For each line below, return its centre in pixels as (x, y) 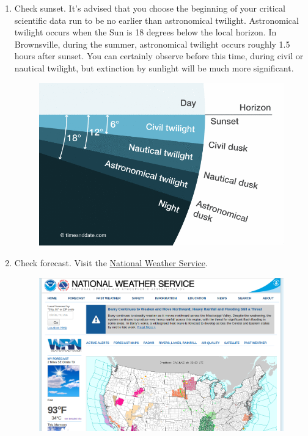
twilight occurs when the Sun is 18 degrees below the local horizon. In (145, 32)
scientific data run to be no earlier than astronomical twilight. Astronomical (156, 20)
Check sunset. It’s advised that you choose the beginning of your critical (150, 8)
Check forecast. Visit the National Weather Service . (111, 262)
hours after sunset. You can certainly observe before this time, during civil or (159, 56)
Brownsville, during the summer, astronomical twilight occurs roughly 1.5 (152, 44)
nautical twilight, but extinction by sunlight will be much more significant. (154, 67)
